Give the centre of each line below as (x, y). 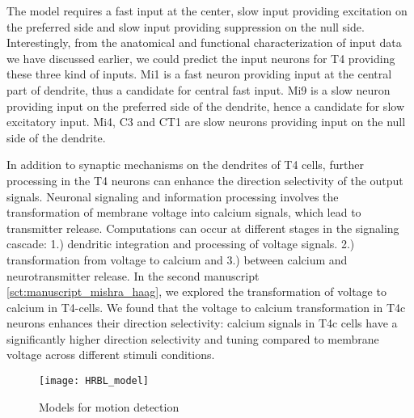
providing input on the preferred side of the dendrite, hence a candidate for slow (205, 106)
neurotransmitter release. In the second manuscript (133, 275)
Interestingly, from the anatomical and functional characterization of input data (204, 42)
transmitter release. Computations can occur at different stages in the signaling (203, 228)
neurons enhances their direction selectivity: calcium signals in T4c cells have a (202, 323)
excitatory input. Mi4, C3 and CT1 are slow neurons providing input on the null (206, 122)
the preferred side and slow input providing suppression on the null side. (186, 26)
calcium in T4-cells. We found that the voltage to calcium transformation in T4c (206, 307)
